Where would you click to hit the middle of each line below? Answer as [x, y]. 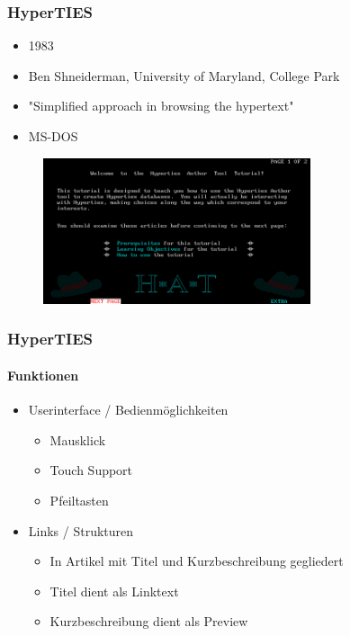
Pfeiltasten [79, 500]
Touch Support [91, 470]
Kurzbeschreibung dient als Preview [149, 621]
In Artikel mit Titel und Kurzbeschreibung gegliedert [197, 561]
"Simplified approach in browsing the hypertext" [161, 106]
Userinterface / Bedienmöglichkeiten [128, 410]
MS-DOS [53, 136]
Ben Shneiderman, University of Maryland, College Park [184, 75]
